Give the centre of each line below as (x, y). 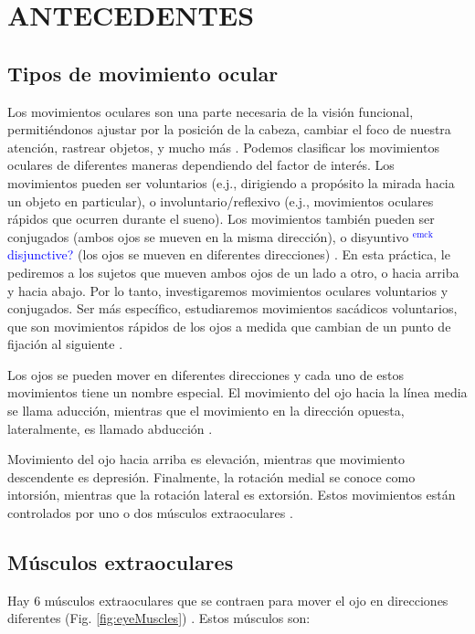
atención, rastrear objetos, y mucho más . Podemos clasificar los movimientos (223, 147)
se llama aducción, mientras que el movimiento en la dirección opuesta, (206, 411)
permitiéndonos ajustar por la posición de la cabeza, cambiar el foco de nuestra (229, 129)
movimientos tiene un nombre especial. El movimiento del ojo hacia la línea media (237, 392)
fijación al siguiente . (65, 344)
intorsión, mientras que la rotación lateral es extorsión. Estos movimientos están (232, 495)
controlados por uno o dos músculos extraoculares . (150, 513)
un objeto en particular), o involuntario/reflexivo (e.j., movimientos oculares (221, 201)
